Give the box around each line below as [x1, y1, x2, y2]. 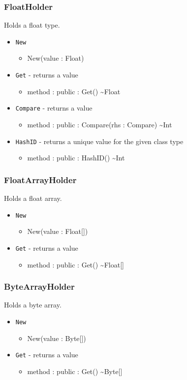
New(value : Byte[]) [27, 333, 86, 343]
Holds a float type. [4, 20, 60, 30]
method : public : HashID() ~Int [27, 152, 125, 163]
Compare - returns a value [15, 103, 93, 113]
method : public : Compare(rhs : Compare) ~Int [27, 119, 172, 129]
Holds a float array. [4, 193, 62, 203]
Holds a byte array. [4, 300, 62, 310]
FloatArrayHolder [4, 173, 77, 186]
